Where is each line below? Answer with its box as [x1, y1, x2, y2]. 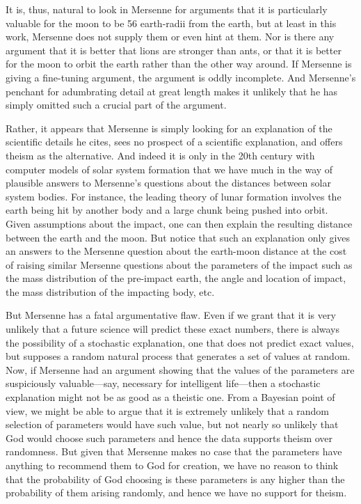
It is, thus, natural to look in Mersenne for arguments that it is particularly [6, 2, 328, 16]
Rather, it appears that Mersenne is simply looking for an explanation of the [6, 120, 332, 135]
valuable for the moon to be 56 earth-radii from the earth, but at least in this [6, 15, 337, 30]
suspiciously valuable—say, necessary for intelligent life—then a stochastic [6, 376, 321, 391]
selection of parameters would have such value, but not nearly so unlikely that [6, 417, 339, 432]
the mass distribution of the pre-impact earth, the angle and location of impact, [6, 271, 346, 285]
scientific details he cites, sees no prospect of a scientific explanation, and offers [6, 134, 343, 149]
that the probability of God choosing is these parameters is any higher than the [6, 471, 345, 486]
